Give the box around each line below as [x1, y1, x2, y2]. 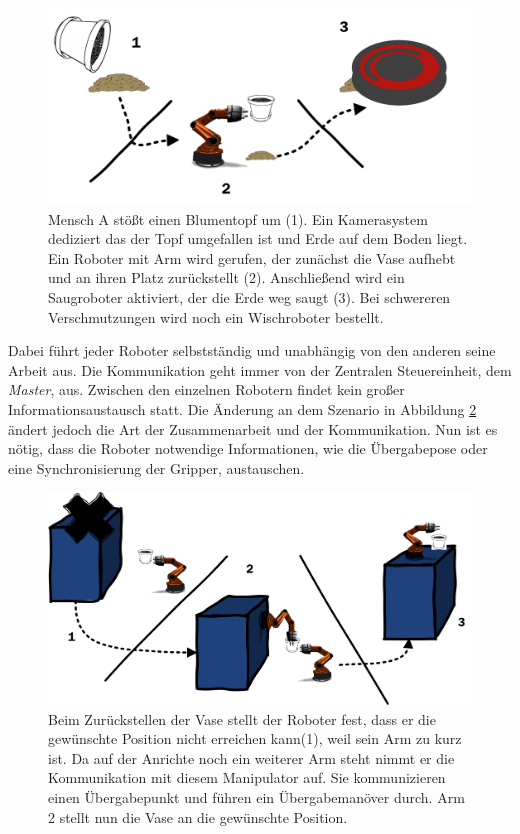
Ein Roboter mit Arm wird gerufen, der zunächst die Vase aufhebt [48, 247, 456, 268]
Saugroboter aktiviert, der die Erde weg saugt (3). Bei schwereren [48, 287, 451, 308]
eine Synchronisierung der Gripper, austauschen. [8, 457, 305, 478]
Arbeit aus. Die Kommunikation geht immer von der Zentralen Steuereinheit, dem [8, 359, 512, 380]
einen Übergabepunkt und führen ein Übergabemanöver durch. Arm [48, 786, 465, 807]
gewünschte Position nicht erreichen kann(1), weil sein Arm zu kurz [48, 728, 462, 749]
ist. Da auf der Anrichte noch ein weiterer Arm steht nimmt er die [48, 747, 455, 768]
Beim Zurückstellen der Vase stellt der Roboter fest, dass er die [48, 708, 436, 729]
